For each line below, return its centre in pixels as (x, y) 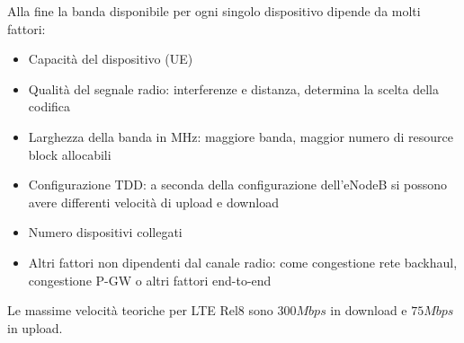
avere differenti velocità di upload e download (153, 202)
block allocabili (70, 154)
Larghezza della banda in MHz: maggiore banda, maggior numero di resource (241, 136)
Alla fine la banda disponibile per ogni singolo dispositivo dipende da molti (214, 11)
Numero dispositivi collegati (105, 232)
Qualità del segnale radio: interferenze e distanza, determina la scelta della (233, 88)
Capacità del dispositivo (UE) (111, 59)
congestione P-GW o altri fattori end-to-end (150, 280)
